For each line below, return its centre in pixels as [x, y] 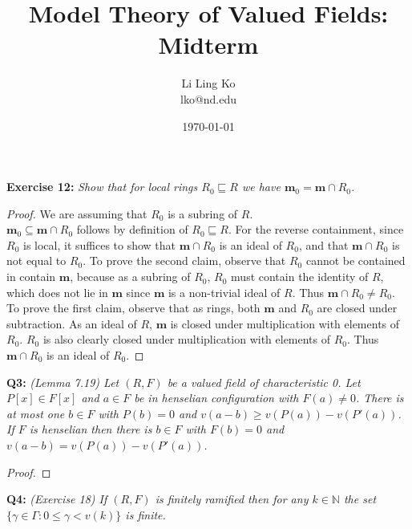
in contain [31, 277]
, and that [323, 244]
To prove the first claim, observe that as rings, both [133, 308]
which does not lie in [57, 292]
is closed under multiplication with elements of [285, 323]
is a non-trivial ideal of [224, 292]
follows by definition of [132, 229]
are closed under [357, 308]
